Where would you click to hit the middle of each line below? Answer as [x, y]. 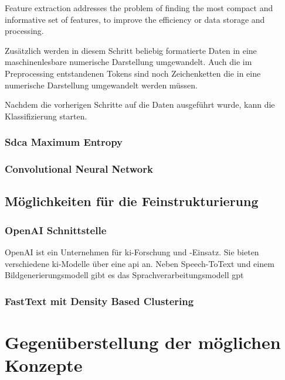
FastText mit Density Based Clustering [99, 301]
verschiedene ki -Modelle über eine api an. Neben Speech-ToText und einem [140, 263]
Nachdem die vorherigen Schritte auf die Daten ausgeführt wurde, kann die [140, 105]
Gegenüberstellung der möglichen [143, 342]
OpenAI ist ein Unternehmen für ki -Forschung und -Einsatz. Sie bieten [132, 252]
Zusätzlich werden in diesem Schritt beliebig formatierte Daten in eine [131, 50]
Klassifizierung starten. [46, 116]
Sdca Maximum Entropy [64, 142]
